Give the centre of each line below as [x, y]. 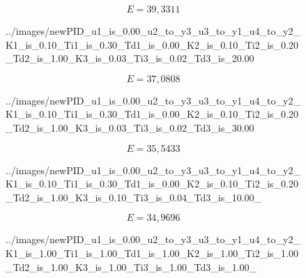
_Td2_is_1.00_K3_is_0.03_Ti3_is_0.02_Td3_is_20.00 [130, 58]
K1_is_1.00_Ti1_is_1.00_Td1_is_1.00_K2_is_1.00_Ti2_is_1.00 [152, 253]
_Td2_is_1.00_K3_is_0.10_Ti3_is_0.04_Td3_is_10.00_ [134, 197]
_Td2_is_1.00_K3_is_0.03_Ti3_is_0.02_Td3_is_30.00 [130, 127]
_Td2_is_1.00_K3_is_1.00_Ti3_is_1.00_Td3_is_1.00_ [131, 267]
